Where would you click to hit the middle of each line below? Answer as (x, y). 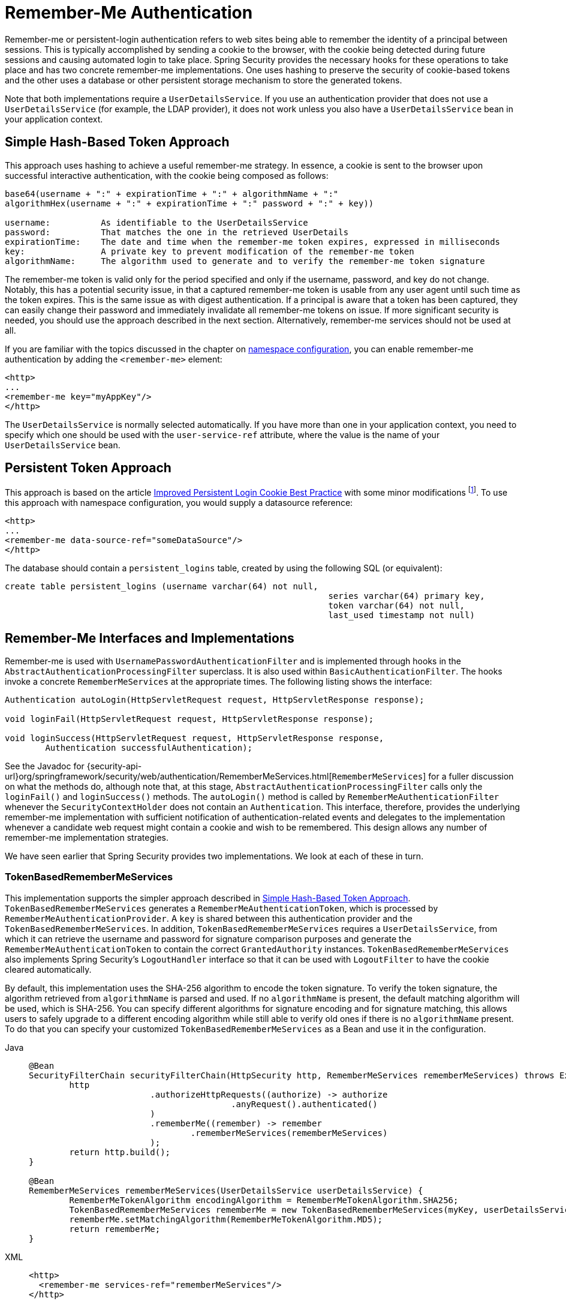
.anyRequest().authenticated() (304, 1104)
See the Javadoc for (45, 766)
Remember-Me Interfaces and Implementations (150, 638)
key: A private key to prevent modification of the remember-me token (210, 251)
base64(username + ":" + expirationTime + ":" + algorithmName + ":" (172, 194)
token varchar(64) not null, (397, 606)
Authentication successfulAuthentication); (149, 747)
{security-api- (114, 766)
